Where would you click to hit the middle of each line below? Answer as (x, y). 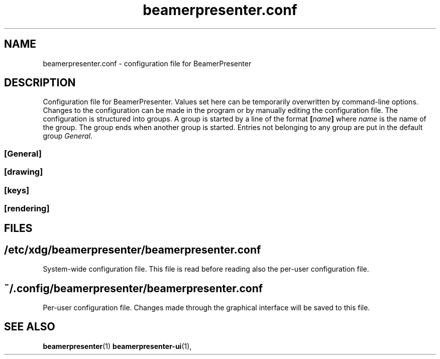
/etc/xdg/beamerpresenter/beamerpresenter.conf (133, 250)
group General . (68, 136)
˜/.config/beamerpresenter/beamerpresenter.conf (134, 288)
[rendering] (27, 208)
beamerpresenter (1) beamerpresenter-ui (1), (117, 346)
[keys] (17, 190)
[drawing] (24, 172)
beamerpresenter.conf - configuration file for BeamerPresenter (147, 63)
